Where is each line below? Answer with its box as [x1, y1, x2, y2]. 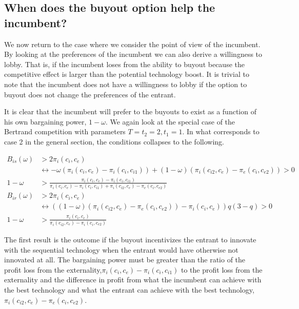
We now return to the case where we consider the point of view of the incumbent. [4, 38, 261, 49]
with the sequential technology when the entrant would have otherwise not [4, 244, 238, 255]
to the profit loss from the [181, 264, 263, 275]
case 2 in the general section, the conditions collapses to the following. [4, 136, 224, 147]
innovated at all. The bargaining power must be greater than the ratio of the [4, 254, 246, 265]
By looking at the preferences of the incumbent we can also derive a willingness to [4, 49, 263, 59]
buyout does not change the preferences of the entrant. [4, 89, 176, 99]
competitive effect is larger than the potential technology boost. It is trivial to [4, 69, 249, 79]
